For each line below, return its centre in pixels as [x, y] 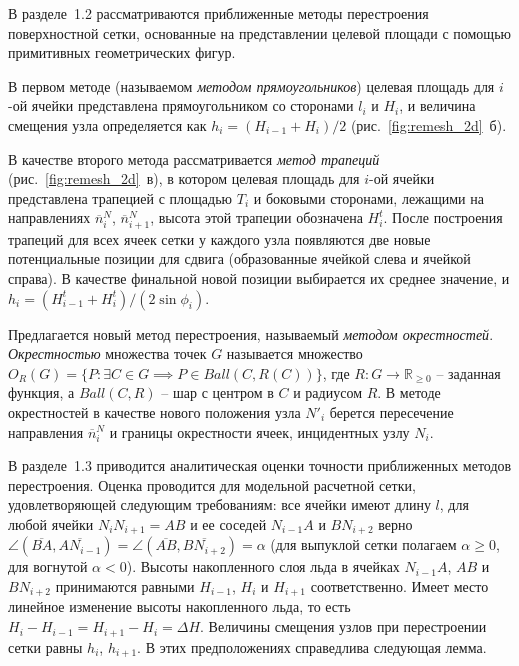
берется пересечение [391, 412]
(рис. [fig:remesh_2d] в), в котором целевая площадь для [184, 178]
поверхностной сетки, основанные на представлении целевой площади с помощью [259, 32]
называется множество [294, 353]
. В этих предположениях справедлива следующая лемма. [312, 646]
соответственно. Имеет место [399, 586]
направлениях [49, 217]
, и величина [437, 105]
